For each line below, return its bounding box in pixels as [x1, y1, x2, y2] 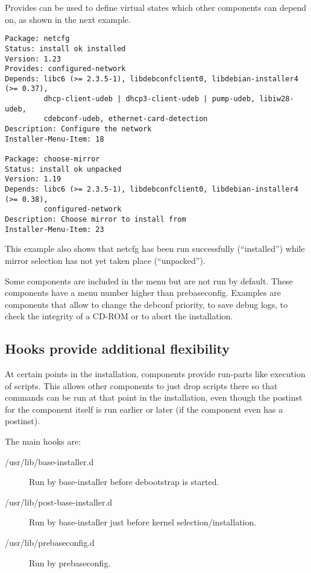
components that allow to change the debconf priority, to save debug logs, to [5, 298, 288, 310]
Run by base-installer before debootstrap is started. [29, 475, 219, 488]
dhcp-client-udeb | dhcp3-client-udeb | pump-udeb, [43, 95, 256, 104]
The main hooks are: [5, 435, 81, 448]
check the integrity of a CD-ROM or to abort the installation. [5, 310, 233, 322]
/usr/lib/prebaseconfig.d [5, 536, 95, 549]
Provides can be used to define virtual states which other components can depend [5, 1, 307, 13]
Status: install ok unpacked [5, 164, 122, 174]
